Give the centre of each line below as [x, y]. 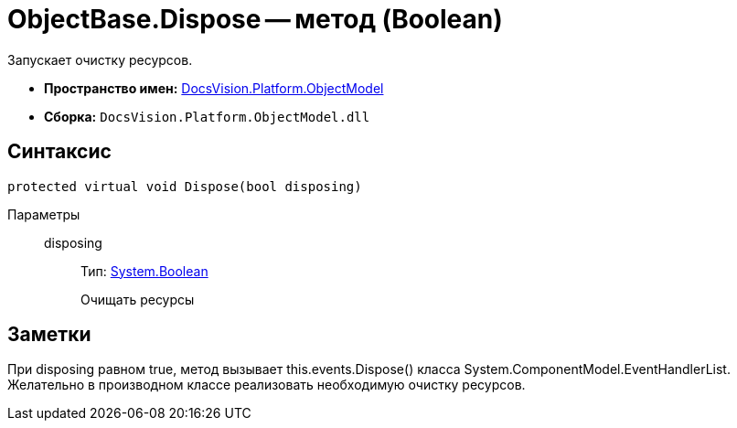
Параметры [44, 214]
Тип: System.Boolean [144, 271]
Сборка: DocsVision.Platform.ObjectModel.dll [207, 116]
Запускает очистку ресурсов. [100, 59]
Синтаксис [59, 152]
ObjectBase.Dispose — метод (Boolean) [255, 19]
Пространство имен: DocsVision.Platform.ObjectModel [214, 88]
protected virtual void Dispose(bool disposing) [185, 186]
